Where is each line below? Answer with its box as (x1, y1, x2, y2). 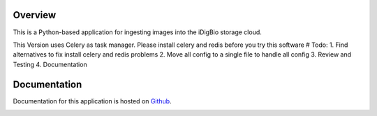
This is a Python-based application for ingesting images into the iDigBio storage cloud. (13, 28, 262, 36)
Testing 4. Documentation (13, 60, 87, 68)
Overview (13, 9, 57, 21)
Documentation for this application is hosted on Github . (13, 96, 172, 105)
